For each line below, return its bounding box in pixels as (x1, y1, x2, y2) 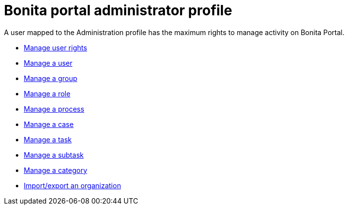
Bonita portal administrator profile (4, 2, 232, 19)
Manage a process (24, 104, 85, 113)
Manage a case (24, 120, 74, 128)
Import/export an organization (24, 181, 121, 190)
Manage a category (24, 166, 88, 174)
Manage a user (24, 58, 73, 67)
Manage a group (24, 74, 77, 83)
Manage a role (24, 89, 71, 98)
